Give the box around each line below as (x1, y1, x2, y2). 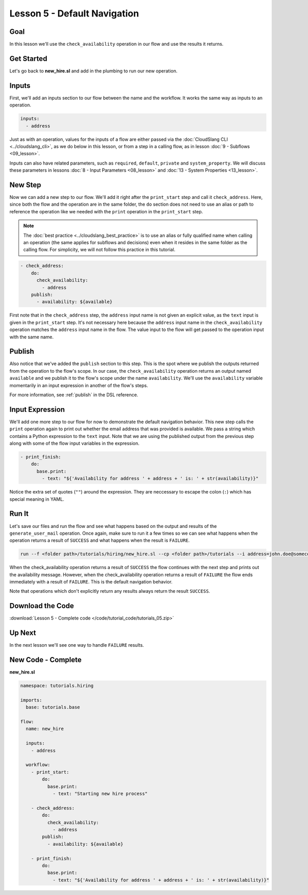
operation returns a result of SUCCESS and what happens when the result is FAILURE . (9, 537, 190, 543)
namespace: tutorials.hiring (20, 683, 94, 689)
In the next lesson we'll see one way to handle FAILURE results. (9, 642, 144, 648)
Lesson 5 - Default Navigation (9, 8, 139, 19)
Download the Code (9, 601, 74, 610)
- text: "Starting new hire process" (52, 791, 148, 796)
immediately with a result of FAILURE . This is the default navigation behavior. (9, 579, 173, 585)
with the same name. (9, 334, 54, 340)
